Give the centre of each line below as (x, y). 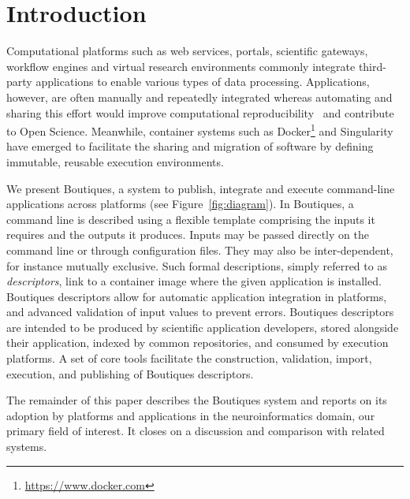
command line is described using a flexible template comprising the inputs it (191, 219)
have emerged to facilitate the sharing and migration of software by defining (190, 146)
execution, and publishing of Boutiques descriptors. (130, 373)
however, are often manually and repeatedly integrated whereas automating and (199, 97)
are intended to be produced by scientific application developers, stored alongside (203, 327)
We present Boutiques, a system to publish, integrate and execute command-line (201, 188)
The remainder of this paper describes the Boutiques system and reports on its (197, 400)
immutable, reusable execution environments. (115, 161)
